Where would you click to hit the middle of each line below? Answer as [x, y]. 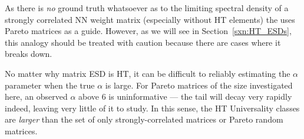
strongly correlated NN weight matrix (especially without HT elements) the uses [150, 19]
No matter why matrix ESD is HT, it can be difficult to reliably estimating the [148, 73]
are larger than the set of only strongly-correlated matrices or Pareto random [144, 119]
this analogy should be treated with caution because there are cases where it [143, 42]
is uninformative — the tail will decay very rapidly [200, 96]
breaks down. [29, 54]
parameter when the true [50, 85]
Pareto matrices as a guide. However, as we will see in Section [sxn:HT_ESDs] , [148, 31]
